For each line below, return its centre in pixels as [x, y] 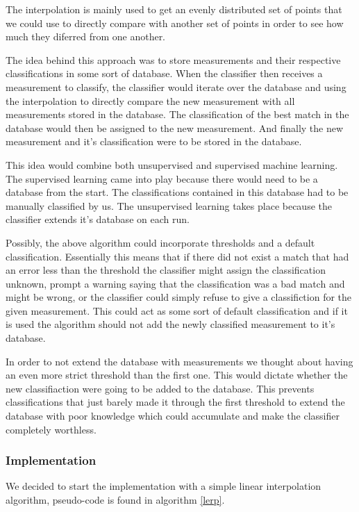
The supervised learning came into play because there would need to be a [162, 178]
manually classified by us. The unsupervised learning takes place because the [169, 205]
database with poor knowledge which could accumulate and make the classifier [173, 416]
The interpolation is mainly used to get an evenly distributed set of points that [174, 9]
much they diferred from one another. [86, 36]
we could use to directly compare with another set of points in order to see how [175, 23]
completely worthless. [51, 429]
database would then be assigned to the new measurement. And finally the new [175, 127]
